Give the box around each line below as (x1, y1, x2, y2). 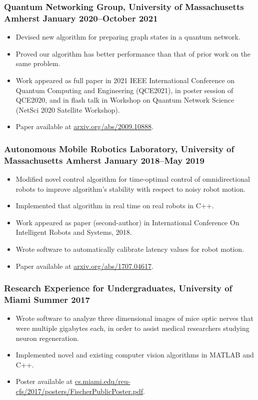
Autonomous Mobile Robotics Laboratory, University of (4, 142, 234, 155)
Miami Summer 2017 (4, 293, 90, 306)
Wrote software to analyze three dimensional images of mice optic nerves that (15, 313, 254, 323)
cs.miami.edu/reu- (74, 376, 130, 386)
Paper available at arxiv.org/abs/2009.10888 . (15, 121, 153, 132)
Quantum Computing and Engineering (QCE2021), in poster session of (15, 85, 233, 95)
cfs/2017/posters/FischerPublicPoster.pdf (15, 385, 143, 396)
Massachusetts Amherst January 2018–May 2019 (4, 154, 204, 166)
